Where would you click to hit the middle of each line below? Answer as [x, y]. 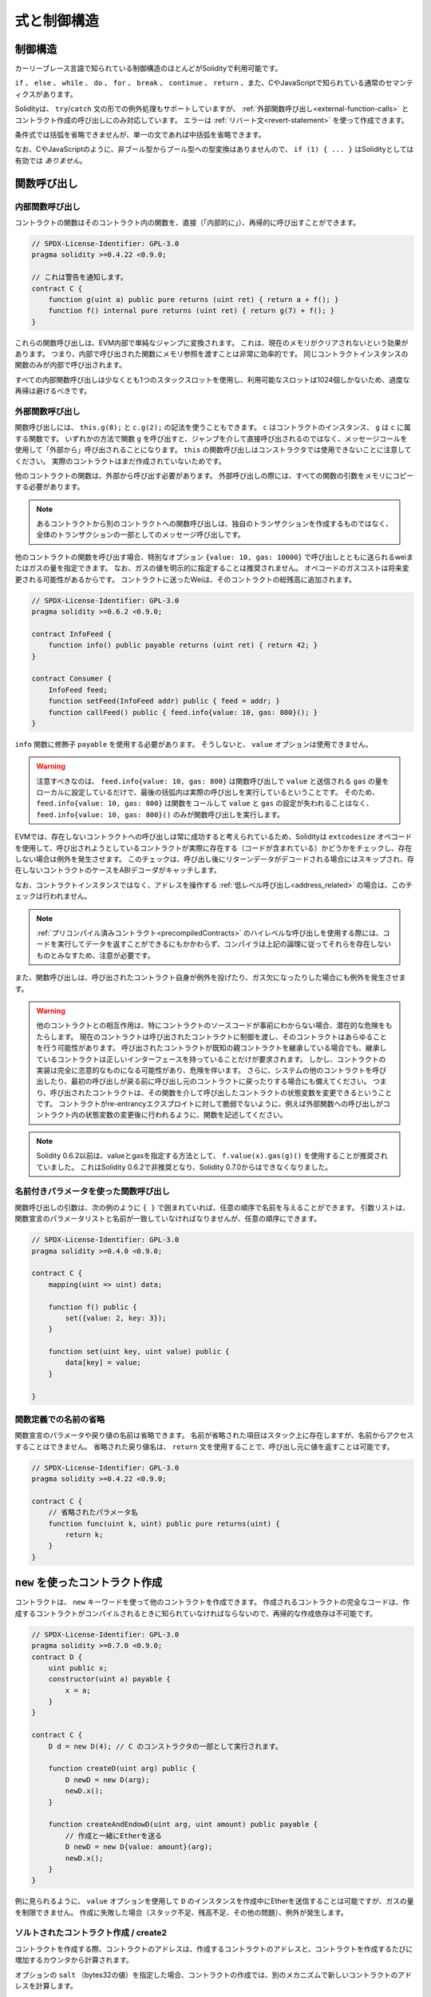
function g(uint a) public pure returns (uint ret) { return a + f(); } [194, 299]
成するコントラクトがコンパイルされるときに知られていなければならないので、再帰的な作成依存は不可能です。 [196, 1613]
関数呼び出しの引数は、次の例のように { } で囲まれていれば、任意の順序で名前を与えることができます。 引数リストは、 [212, 1207]
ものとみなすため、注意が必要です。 [95, 955]
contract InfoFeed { [71, 634]
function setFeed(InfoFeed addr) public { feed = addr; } [164, 701]
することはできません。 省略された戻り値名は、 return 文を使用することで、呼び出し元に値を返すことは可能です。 [204, 1447]
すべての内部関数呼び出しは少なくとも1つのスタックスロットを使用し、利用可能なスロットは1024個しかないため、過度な [212, 379]
